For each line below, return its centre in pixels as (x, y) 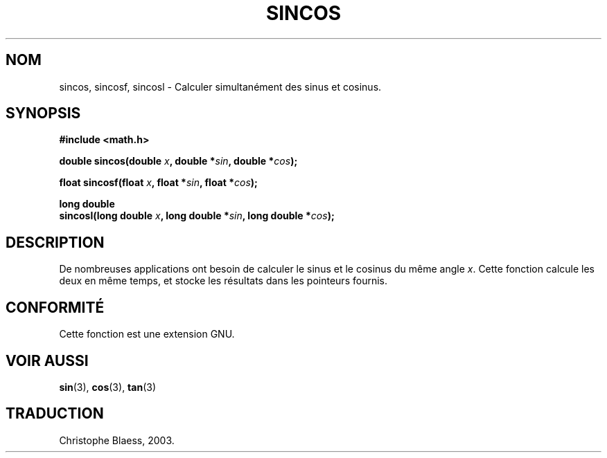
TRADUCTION (55, 414)
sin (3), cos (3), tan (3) (108, 387)
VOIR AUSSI (47, 360)
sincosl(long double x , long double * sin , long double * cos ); (197, 216)
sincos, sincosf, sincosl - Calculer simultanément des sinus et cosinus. (220, 86)
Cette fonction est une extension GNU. (147, 334)
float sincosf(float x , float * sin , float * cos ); (158, 183)
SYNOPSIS (43, 113)
